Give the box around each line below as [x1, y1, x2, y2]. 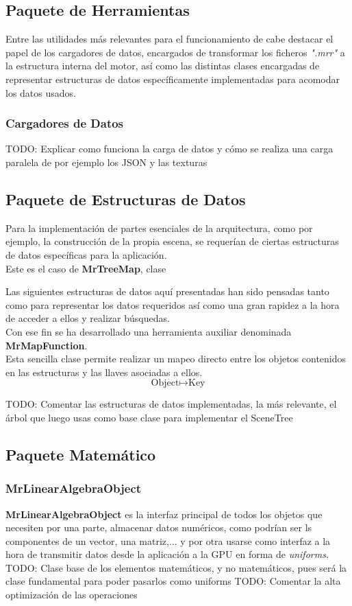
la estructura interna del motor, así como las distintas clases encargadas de [5, 58, 320, 73]
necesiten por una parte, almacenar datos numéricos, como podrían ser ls [5, 520, 312, 535]
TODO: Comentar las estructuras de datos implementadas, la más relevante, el [5, 397, 337, 411]
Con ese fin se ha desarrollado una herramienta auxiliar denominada [5, 324, 292, 338]
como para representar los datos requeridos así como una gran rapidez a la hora [5, 297, 340, 312]
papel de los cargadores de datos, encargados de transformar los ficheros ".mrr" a [5, 45, 345, 59]
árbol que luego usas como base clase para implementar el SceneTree [5, 410, 293, 424]
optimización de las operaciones [5, 587, 138, 602]
